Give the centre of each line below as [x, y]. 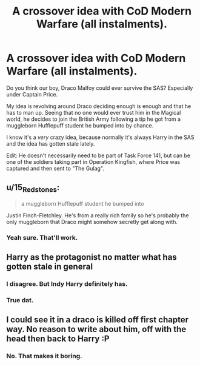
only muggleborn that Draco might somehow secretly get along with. [92, 222]
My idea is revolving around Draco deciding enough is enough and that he [99, 106]
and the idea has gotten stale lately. [51, 143]
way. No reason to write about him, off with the [96, 329]
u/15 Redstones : [33, 188]
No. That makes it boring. [44, 356]
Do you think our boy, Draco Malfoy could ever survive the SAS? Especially [100, 88]
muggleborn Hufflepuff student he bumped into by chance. [80, 125]
